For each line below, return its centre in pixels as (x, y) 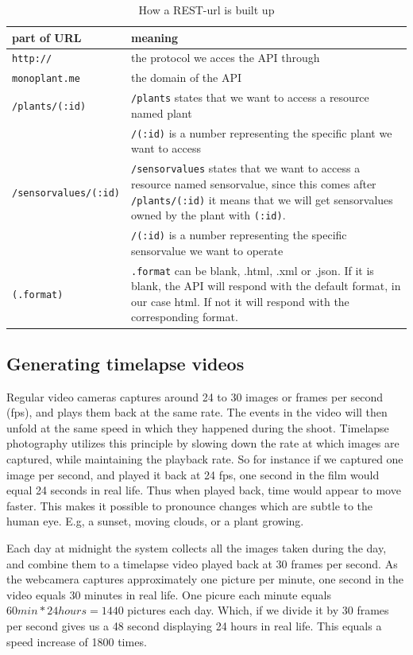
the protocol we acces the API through (226, 58)
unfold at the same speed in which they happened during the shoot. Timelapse (198, 427)
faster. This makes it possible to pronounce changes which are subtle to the (190, 505)
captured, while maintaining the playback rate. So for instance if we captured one (205, 459)
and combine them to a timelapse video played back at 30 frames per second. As (202, 563)
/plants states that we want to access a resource (250, 97)
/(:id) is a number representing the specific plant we (262, 132)
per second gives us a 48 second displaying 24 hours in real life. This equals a (194, 626)
